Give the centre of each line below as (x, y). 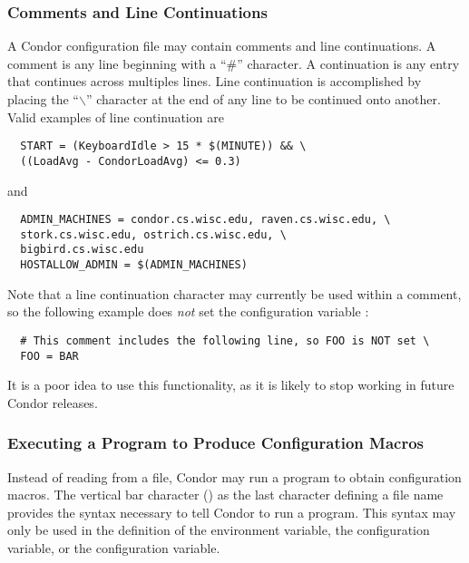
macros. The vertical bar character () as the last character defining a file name (225, 495)
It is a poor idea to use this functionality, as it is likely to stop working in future (231, 385)
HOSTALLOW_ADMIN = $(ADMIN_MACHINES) (134, 265)
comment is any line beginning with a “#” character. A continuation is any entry (234, 63)
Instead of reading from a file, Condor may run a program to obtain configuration (234, 476)
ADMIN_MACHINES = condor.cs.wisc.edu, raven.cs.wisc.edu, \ (205, 220)
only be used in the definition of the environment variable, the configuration (219, 530)
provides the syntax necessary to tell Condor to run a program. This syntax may (232, 512)
